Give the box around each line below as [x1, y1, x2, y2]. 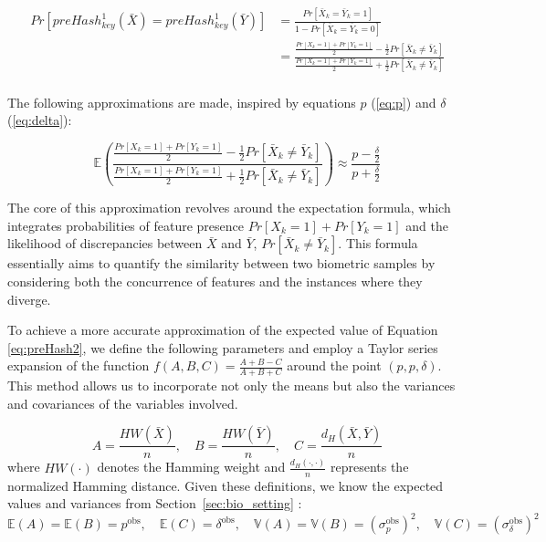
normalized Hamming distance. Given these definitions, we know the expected [7, 475, 444, 495]
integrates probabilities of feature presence [7, 215, 244, 235]
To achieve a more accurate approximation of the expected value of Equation [7, 320, 438, 339]
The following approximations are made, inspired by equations [7, 92, 356, 111]
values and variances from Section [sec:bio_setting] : [7, 494, 302, 513]
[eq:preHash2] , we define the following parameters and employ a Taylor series [7, 338, 438, 357]
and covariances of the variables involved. [7, 393, 238, 412]
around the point [287, 356, 382, 375]
